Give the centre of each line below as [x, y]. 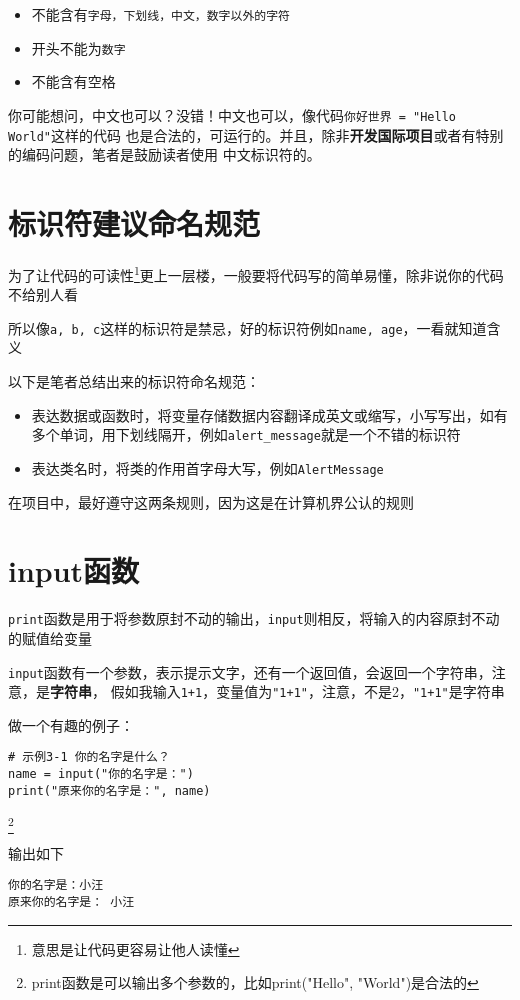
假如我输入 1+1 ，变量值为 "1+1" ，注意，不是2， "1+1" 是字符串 [307, 691]
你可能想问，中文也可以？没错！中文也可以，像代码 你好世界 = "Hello [232, 114]
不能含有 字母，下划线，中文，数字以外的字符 [160, 14]
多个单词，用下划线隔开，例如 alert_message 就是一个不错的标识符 [246, 434]
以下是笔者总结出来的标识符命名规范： [134, 381]
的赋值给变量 [50, 637]
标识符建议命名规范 [134, 223]
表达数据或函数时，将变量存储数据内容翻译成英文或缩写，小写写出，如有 [269, 414]
